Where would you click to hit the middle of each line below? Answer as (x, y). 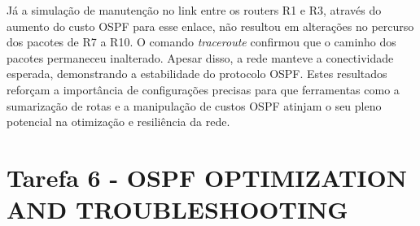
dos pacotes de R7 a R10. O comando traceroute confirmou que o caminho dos (201, 42)
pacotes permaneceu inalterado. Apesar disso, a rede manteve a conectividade (200, 57)
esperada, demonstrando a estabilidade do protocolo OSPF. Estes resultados (197, 74)
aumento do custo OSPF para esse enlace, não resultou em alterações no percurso (210, 26)
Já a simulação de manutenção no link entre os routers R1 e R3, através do (194, 10)
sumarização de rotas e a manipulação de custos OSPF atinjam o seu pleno (194, 105)
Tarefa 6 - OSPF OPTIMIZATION (207, 177)
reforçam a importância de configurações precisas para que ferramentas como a (203, 89)
